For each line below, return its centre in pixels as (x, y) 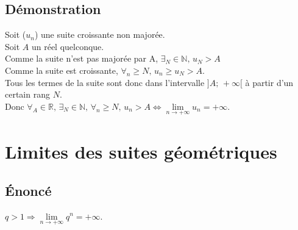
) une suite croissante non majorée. (100, 34)
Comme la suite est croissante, (62, 70)
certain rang (27, 94)
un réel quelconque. (68, 46)
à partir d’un (269, 82)
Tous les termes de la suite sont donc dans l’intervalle (105, 82)
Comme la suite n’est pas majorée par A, (82, 58)
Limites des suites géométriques (141, 152)
